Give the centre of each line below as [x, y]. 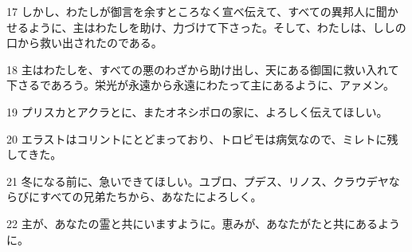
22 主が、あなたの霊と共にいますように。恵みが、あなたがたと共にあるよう [204, 223]
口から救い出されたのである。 [84, 43]
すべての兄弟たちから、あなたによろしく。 [151, 197]
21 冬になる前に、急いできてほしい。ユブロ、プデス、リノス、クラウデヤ [198, 181]
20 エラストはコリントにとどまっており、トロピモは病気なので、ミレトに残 [202, 138]
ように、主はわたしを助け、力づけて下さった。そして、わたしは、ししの [217, 27]
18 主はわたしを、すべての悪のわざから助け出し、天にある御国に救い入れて [203, 69]
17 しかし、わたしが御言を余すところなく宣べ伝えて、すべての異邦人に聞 [197, 11]
